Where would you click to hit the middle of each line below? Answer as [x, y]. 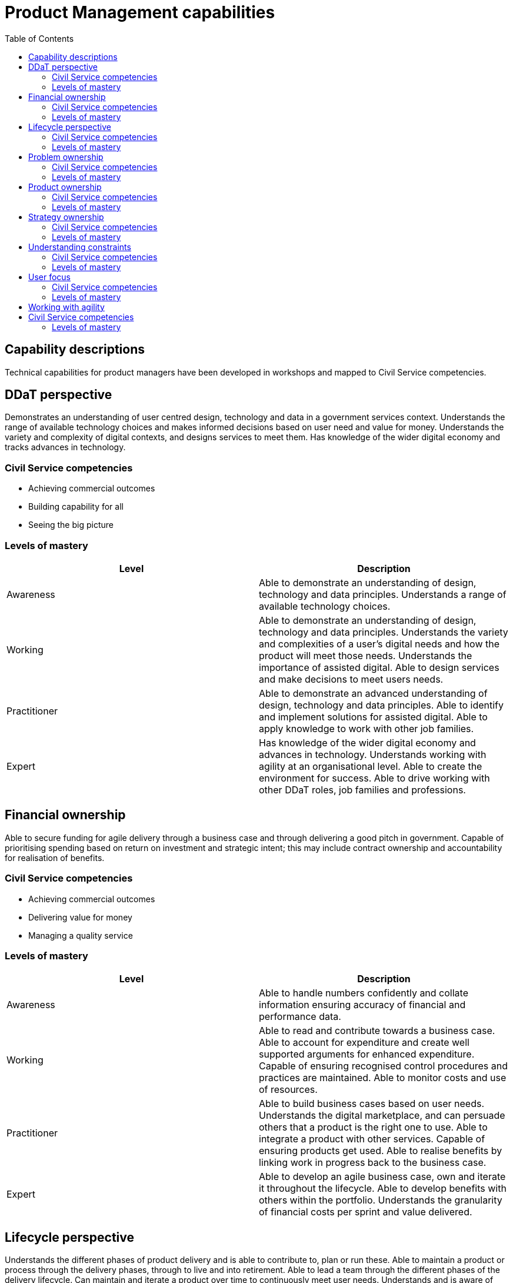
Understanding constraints [80, 247]
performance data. [300, 1017]
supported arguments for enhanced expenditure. [367, 1054]
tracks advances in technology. [65, 447]
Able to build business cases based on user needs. [372, 1104]
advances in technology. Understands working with [373, 754]
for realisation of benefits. [55, 857]
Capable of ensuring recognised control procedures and [383, 1066]
